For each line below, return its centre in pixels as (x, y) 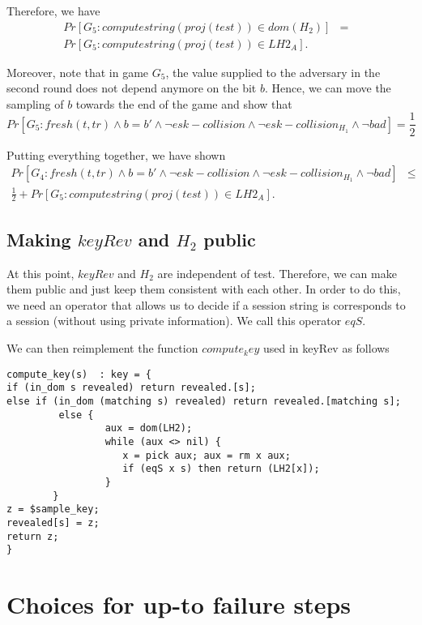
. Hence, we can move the (328, 88)
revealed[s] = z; (53, 522)
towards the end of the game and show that (184, 103)
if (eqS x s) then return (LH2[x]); (221, 469)
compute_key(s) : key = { (79, 374)
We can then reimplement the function (102, 348)
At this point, (40, 273)
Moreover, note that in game (78, 72)
